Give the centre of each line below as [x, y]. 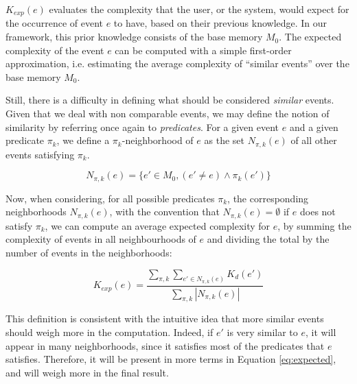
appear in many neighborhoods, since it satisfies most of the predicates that [165, 345]
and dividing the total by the [268, 239]
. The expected [310, 37]
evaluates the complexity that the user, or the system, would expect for [199, 9]
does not [318, 212]
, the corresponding [268, 198]
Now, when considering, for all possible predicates [110, 198]
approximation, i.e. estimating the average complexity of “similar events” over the [177, 63]
